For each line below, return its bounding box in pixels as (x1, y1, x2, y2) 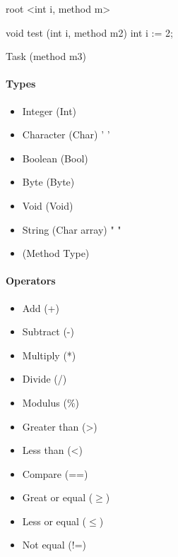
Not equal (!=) (22, 537, 87, 552)
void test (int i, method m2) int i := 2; (6, 25, 173, 40)
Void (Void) (22, 198, 73, 212)
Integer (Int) (22, 103, 77, 118)
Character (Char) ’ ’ (22, 127, 110, 142)
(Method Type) (22, 246, 90, 260)
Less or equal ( (22, 513, 86, 528)
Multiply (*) (22, 347, 76, 362)
